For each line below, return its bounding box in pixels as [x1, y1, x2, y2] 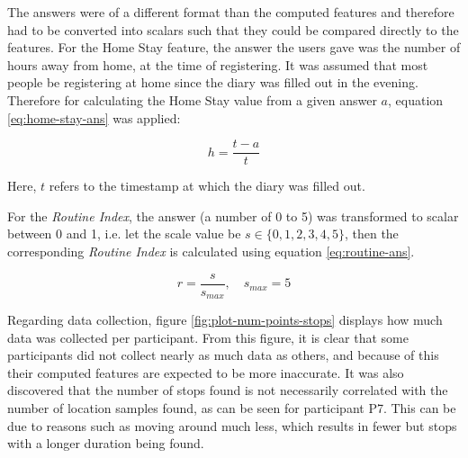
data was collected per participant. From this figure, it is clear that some [7, 328, 409, 346]
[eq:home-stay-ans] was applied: [7, 108, 181, 127]
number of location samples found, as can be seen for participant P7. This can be [7, 399, 456, 418]
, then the [344, 224, 399, 243]
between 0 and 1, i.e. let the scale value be [7, 224, 241, 243]
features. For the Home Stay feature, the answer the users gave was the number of [7, 38, 461, 57]
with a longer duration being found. [7, 434, 204, 453]
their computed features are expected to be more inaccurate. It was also [7, 363, 404, 382]
